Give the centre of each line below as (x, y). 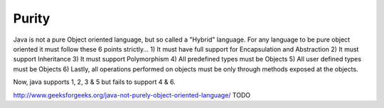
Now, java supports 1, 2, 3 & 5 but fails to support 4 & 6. (94, 82)
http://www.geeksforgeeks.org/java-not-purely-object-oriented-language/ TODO (132, 95)
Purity (32, 18)
